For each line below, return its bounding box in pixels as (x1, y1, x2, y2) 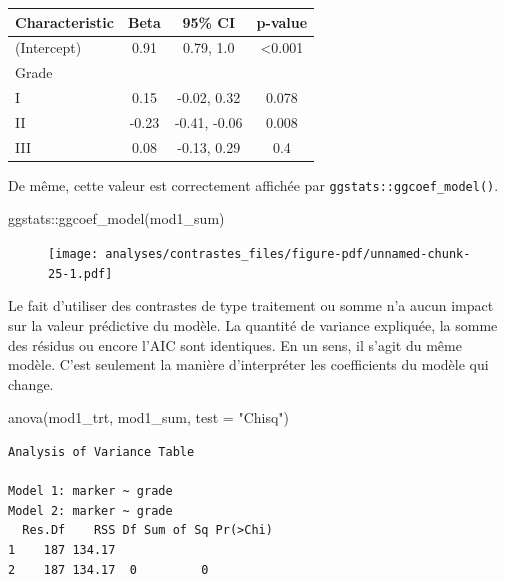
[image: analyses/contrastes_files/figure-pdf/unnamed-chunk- (48, 247, 471, 262)
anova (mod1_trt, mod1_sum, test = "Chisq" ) (8, 407, 290, 428)
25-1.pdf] (48, 266, 113, 281)
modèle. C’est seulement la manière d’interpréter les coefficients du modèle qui (8, 354, 489, 375)
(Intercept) (15, 37, 82, 58)
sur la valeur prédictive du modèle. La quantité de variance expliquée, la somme (8, 314, 498, 335)
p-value (256, 11, 308, 32)
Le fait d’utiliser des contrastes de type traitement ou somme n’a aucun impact (8, 295, 494, 316)
